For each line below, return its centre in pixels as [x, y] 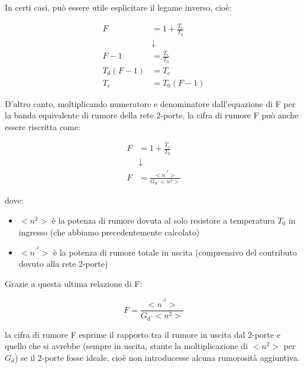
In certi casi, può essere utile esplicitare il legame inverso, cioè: [118, 7]
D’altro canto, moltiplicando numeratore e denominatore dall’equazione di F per [150, 103]
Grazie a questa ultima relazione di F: [74, 283]
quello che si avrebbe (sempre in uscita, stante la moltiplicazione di [127, 346]
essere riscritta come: [43, 126]
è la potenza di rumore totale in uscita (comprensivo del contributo [175, 252]
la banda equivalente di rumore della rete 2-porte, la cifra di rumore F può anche [152, 115]
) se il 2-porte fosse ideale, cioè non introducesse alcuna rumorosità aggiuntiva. [157, 357]
